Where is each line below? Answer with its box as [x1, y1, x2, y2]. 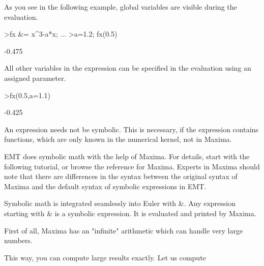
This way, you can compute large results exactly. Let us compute [4, 252, 206, 262]
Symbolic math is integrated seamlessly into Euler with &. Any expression [4, 198, 236, 209]
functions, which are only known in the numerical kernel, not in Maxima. [4, 134, 232, 144]
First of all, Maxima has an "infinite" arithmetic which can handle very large [4, 225, 243, 235]
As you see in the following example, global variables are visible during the [4, 2, 237, 12]
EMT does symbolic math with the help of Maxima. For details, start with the [4, 151, 250, 161]
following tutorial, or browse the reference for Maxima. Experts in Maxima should [4, 161, 260, 171]
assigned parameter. [4, 72, 66, 83]
